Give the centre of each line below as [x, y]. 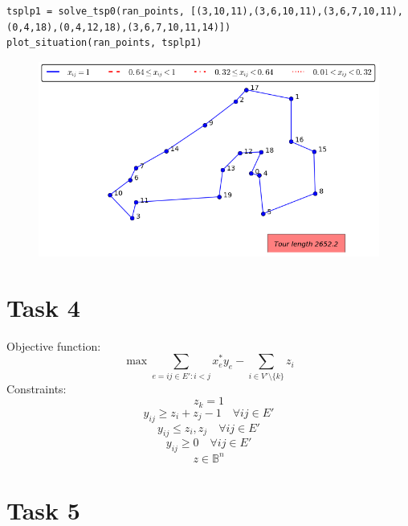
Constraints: [37, 388]
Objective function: [54, 345]
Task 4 [43, 307]
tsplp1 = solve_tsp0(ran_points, [96, 11]
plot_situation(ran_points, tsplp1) [104, 43]
